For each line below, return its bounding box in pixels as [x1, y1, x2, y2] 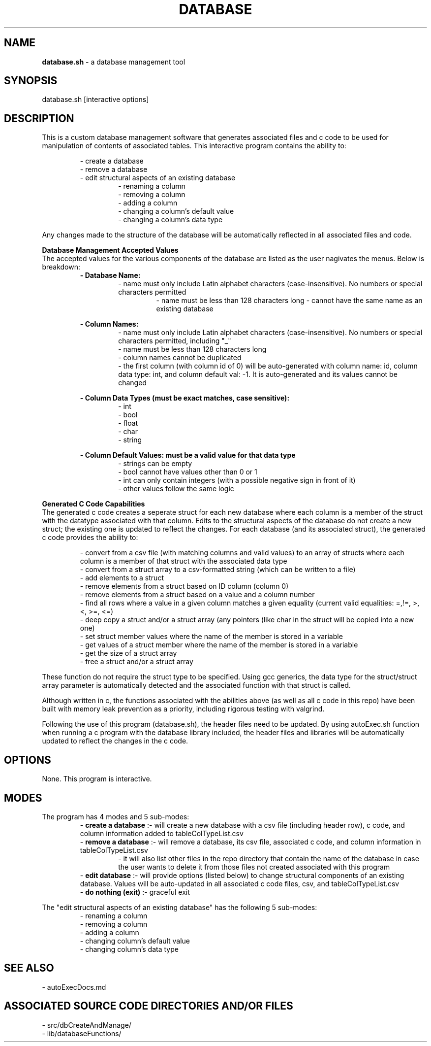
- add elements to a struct [80, 574, 164, 582]
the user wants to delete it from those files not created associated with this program [118, 862, 390, 871]
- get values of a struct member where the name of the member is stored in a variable [80, 641, 358, 649]
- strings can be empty [118, 459, 192, 468]
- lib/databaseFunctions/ [42, 1029, 122, 1038]
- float [118, 419, 138, 428]
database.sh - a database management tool [42, 57, 185, 66]
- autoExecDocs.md [42, 982, 106, 991]
